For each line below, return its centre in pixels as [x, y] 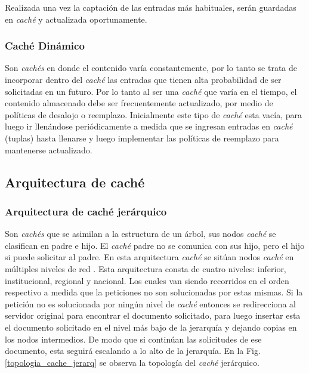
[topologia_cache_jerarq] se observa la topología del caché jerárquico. [132, 362]
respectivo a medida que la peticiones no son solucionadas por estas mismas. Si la [154, 292]
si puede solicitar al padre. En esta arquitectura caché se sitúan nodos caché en [149, 257]
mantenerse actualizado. [49, 149]
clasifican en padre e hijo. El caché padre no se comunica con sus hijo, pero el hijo [155, 245]
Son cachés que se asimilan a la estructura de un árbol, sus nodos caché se [140, 234]
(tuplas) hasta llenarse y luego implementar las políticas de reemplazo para [142, 138]
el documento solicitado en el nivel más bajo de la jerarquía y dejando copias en [151, 327]
